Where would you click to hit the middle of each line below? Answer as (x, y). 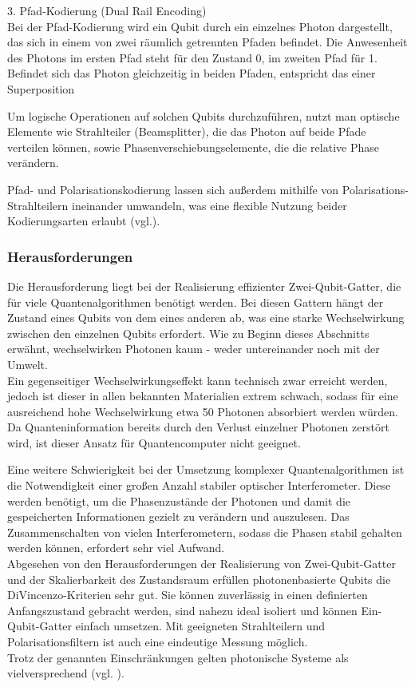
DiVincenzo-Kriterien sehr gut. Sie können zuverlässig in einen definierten (188, 595)
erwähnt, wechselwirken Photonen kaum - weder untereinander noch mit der (194, 349)
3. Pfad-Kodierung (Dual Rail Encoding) (107, 10)
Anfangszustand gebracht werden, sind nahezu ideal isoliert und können (182, 610)
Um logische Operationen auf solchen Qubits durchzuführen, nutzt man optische (204, 115)
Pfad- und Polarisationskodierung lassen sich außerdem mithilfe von (173, 189)
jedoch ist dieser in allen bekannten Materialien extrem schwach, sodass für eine (203, 396)
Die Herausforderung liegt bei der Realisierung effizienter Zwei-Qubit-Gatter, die (204, 286)
